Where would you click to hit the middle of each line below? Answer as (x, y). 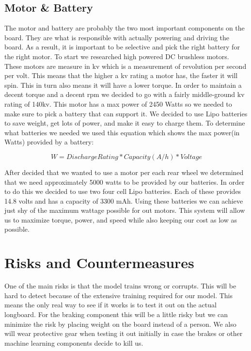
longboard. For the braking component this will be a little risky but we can (116, 314)
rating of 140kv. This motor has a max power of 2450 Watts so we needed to (118, 104)
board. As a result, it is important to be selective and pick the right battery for (122, 47)
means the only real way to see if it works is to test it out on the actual (110, 305)
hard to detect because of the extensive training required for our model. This (119, 295)
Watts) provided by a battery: (49, 142)
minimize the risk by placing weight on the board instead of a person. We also (120, 324)
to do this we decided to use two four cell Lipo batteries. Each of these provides (123, 191)
